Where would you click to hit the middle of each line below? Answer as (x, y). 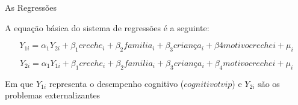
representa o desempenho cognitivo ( (116, 83)
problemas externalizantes (53, 95)
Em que (19, 83)
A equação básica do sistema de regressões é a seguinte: (107, 27)
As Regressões (31, 7)
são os (269, 83)
